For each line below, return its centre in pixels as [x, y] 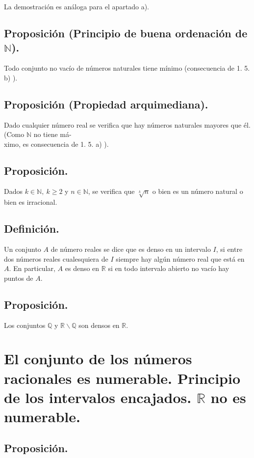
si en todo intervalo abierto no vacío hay [169, 268]
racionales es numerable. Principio [122, 378]
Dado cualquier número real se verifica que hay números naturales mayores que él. [127, 124]
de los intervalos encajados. [98, 397]
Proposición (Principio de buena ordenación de [126, 33]
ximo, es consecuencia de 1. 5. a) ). [56, 144]
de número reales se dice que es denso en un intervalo [131, 249]
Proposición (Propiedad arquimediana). [106, 104]
